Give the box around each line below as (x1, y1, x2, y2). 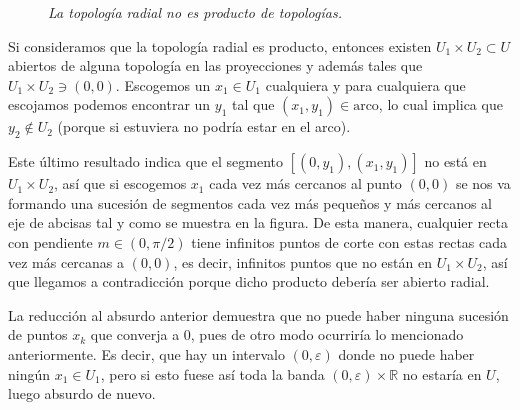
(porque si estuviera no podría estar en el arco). (57, 116, 351, 137)
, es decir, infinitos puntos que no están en (173, 251, 432, 272)
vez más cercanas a (8, 251, 125, 272)
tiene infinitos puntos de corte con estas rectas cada (191, 231, 508, 252)
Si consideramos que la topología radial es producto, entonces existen (8, 35, 432, 56)
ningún (8, 363, 51, 384)
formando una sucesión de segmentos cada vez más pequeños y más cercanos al (8, 192, 492, 213)
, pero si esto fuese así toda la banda (100, 363, 325, 384)
